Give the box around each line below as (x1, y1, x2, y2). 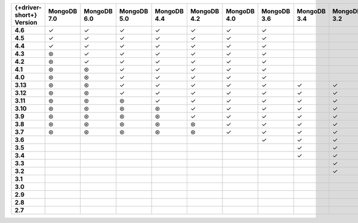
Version (14, 18, 38, 26)
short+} (14, 11, 38, 19)
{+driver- (14, 4, 42, 11)
